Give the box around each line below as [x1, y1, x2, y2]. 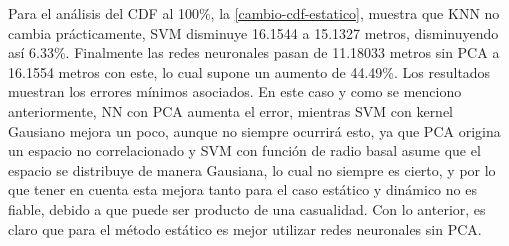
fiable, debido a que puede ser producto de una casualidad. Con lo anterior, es [8, 198, 486, 219]
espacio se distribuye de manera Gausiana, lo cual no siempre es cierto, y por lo [8, 159, 496, 180]
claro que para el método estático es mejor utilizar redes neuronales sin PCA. [8, 218, 482, 239]
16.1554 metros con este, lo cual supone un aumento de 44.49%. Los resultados [8, 61, 491, 82]
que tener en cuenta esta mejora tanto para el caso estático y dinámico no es [8, 179, 477, 200]
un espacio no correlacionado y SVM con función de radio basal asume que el [8, 140, 481, 161]
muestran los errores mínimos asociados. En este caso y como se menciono [8, 81, 462, 102]
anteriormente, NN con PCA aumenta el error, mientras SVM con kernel [8, 100, 454, 121]
